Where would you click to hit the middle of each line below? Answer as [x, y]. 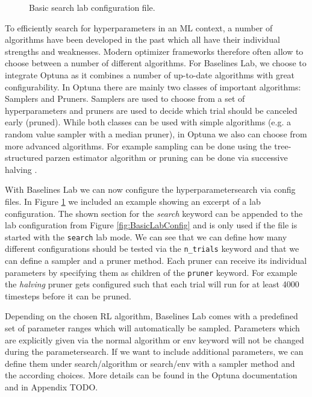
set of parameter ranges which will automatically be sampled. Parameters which [152, 328]
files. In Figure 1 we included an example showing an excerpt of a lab [133, 201]
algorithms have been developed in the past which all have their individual [142, 39]
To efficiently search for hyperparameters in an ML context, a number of [139, 27]
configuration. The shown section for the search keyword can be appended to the [154, 213]
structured [24, 158]
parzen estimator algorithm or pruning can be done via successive [167, 158]
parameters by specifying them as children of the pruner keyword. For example [151, 272]
